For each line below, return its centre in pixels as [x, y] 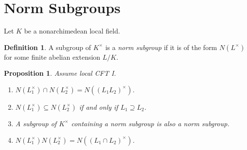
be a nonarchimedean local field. [72, 31]
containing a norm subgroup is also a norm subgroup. [150, 123]
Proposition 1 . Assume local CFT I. [60, 73]
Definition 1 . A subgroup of [48, 47]
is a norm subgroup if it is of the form [161, 47]
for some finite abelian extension [52, 57]
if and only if [98, 107]
